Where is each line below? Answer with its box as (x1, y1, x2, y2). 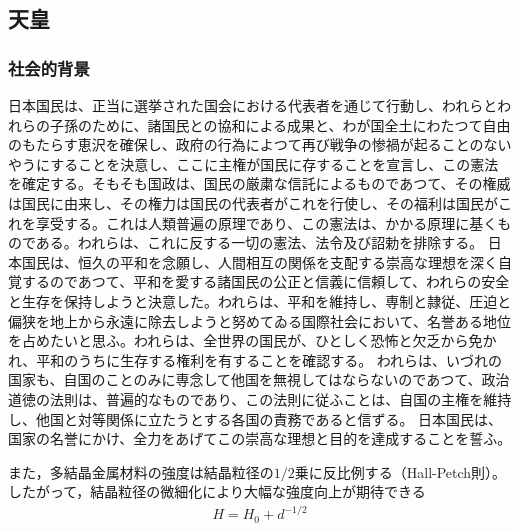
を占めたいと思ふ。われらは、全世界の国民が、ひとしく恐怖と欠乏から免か (8, 330, 497, 351)
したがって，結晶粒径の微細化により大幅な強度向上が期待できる (8, 481, 426, 502)
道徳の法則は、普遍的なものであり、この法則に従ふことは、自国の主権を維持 (8, 388, 512, 409)
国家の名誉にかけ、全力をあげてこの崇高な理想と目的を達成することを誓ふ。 (8, 428, 512, 449)
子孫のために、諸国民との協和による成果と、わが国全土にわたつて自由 (49, 114, 511, 135)
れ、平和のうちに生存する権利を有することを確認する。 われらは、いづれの (8, 349, 503, 370)
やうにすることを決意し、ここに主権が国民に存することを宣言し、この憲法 (8, 153, 499, 174)
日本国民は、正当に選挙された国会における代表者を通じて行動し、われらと (8, 95, 498, 115)
